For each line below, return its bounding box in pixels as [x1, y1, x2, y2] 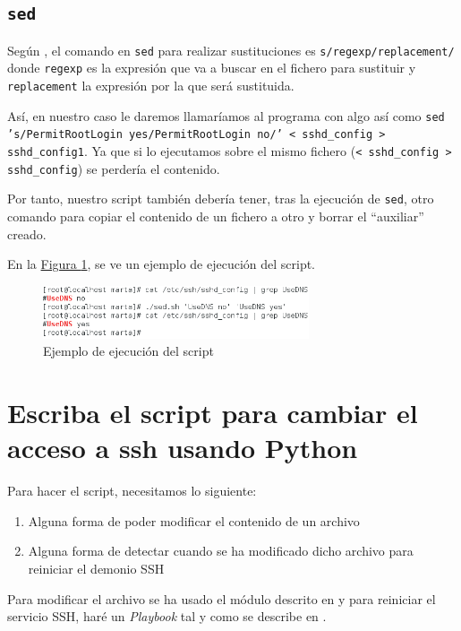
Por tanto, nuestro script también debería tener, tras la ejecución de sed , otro [7, 189, 434, 208]
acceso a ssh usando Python [7, 429, 358, 466]
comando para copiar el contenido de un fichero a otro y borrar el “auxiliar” [7, 207, 424, 226]
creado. [7, 224, 47, 243]
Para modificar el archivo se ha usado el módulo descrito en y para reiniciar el [7, 589, 436, 608]
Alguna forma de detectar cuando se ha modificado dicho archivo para [28, 541, 414, 560]
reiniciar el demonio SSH [28, 559, 165, 578]
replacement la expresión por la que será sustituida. [7, 76, 295, 95]
